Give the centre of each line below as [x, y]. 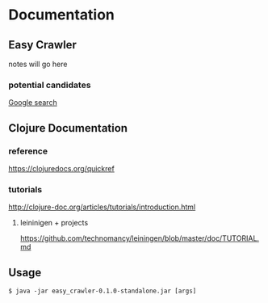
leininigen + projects [54, 223]
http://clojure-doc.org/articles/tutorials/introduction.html [102, 207]
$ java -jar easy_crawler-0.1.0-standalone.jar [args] [103, 291]
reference [28, 151]
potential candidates [50, 85]
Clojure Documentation [68, 128]
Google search [33, 103]
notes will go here [38, 64]
